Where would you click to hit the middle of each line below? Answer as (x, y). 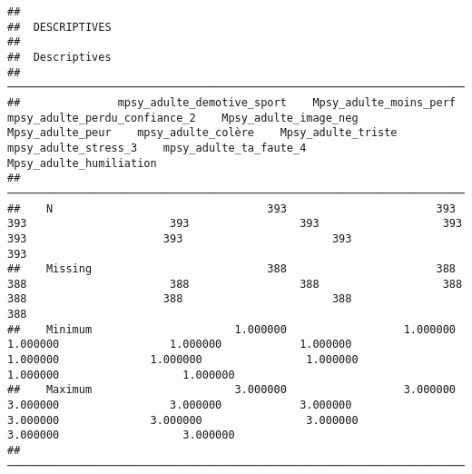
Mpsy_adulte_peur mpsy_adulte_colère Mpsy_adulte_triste (202, 133)
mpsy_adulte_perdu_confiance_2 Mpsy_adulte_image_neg (183, 118)
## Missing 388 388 (231, 269)
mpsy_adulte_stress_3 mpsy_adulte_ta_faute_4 (157, 148)
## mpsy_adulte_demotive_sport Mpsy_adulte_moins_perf (231, 102)
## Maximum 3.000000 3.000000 (231, 390)
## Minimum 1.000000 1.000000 (231, 329)
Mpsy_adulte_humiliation (82, 163)
